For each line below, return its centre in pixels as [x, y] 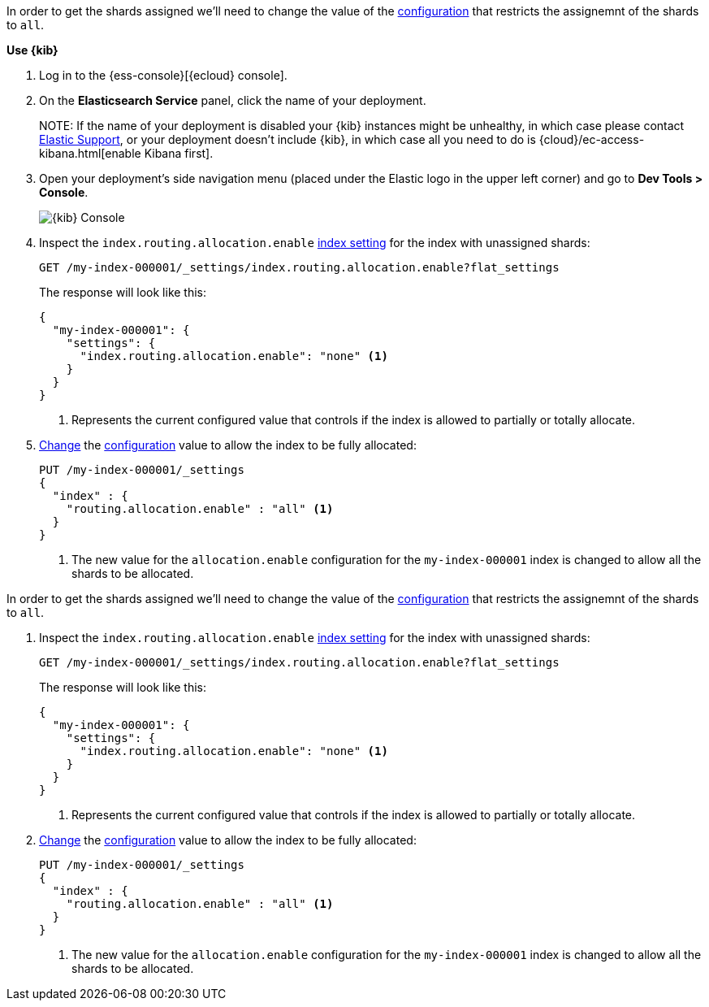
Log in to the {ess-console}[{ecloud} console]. [163, 75]
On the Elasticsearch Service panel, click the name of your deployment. [233, 100]
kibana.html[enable [90, 153]
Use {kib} [32, 50]
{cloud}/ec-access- [592, 139]
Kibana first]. [179, 153]
